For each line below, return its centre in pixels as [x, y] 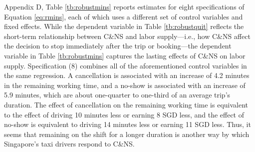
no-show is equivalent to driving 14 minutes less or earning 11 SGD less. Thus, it [127, 124]
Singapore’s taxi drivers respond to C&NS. [69, 144]
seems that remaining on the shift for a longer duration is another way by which [127, 134]
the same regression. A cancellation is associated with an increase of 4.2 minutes [127, 75]
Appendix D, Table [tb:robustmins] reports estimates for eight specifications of [124, 6]
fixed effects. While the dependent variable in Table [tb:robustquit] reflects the [124, 26]
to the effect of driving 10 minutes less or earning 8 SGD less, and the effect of [124, 114]
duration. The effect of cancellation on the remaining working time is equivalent [126, 104]
